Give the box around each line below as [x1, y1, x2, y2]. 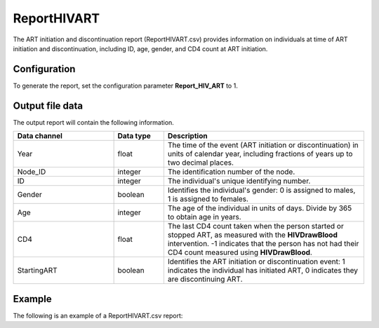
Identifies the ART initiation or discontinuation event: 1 [167, 257, 345, 266]
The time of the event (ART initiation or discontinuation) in [167, 140, 359, 150]
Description [167, 131, 208, 141]
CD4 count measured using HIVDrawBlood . [167, 247, 312, 257]
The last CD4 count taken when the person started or [167, 221, 344, 231]
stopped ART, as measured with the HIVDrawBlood [167, 230, 338, 240]
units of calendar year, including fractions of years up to [167, 149, 353, 159]
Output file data [13, 100, 84, 111]
